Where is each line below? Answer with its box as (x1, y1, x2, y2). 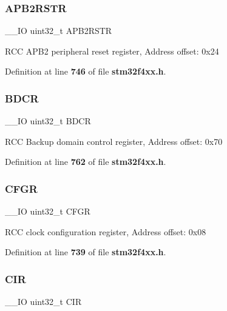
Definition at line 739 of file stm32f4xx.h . (5, 246, 166, 258)
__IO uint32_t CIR (5, 295, 82, 308)
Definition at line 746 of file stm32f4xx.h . (5, 65, 166, 78)
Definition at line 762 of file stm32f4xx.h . (5, 155, 166, 168)
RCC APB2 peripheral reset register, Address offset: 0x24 (5, 44, 219, 57)
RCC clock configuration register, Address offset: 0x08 (5, 225, 206, 238)
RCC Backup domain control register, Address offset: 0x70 (5, 135, 223, 147)
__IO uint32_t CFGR (5, 205, 90, 218)
